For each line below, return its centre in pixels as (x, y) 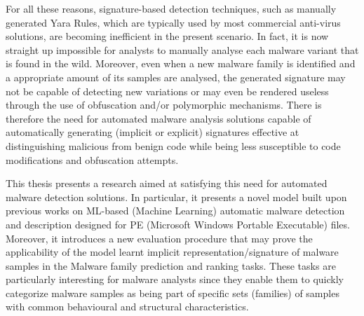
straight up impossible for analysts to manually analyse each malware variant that (182, 49)
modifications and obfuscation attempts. (92, 159)
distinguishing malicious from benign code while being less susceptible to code (173, 145)
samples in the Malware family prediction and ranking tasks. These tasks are (171, 265)
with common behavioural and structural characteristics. (127, 307)
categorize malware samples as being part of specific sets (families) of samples (173, 293)
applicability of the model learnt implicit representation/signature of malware (172, 252)
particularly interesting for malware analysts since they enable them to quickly (175, 279)
